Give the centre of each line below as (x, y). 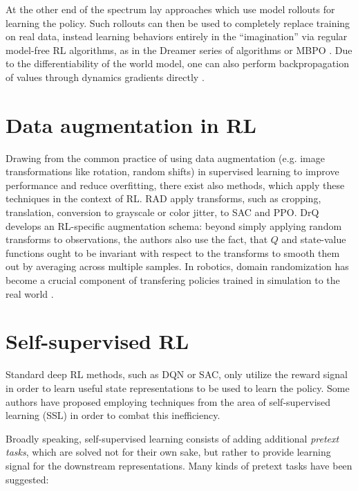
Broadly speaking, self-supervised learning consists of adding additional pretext (172, 438)
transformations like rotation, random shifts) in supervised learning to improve (172, 171)
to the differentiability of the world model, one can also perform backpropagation (177, 63)
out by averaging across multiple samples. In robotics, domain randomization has (177, 266)
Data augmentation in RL (131, 124)
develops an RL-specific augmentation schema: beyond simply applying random (174, 225)
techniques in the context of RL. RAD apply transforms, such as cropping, (163, 198)
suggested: (27, 479)
